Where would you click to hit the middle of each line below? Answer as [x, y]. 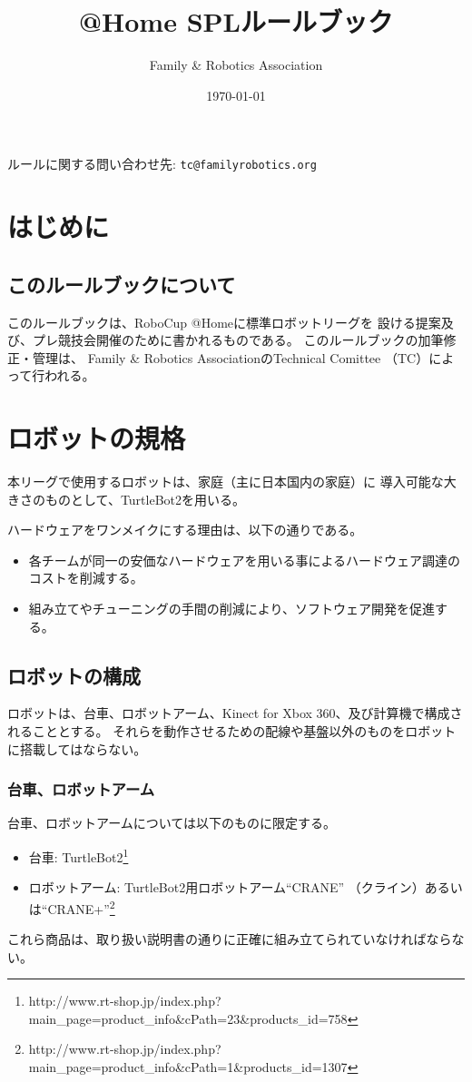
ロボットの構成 [74, 675]
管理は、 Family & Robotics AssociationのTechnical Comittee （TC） [231, 357]
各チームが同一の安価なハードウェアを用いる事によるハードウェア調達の [244, 560]
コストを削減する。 [86, 578]
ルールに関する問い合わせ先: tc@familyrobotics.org [162, 164]
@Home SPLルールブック [236, 21]
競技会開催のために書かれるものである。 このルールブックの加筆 [251, 340]
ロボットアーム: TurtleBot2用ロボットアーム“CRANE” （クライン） [226, 887]
